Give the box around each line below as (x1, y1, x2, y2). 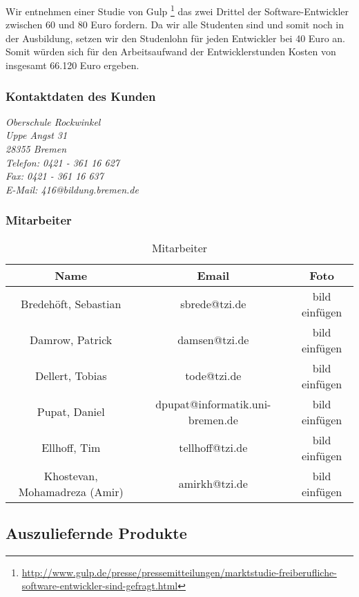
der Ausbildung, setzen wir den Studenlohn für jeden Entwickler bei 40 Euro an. (6, 30, 345, 45)
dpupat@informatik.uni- (155, 395, 271, 412)
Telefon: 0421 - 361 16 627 (6, 155, 119, 169)
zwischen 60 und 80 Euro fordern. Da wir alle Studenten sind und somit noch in (6, 17, 345, 32)
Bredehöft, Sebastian (21, 296, 122, 312)
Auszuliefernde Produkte (6, 522, 187, 544)
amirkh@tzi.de (178, 475, 248, 492)
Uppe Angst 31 (6, 128, 68, 142)
